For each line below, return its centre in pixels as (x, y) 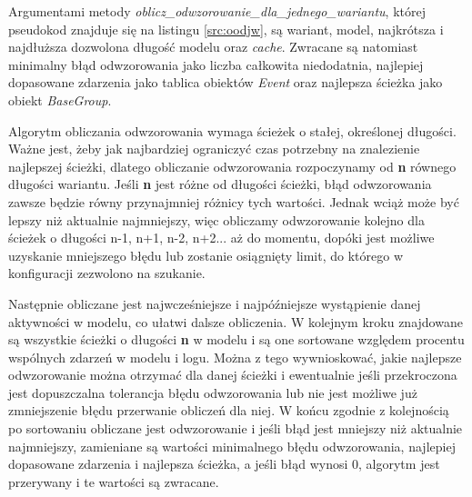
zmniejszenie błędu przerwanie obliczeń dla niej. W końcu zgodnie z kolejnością (229, 410)
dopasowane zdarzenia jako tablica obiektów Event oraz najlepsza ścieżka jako (226, 82)
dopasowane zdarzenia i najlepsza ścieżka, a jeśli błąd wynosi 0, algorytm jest (224, 464)
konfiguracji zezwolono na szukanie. (107, 273)
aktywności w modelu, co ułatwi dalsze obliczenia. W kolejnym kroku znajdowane (236, 321)
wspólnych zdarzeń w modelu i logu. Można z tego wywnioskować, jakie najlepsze (235, 357)
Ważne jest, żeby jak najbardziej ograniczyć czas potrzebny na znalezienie (214, 149)
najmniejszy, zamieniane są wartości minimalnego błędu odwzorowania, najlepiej (232, 446)
